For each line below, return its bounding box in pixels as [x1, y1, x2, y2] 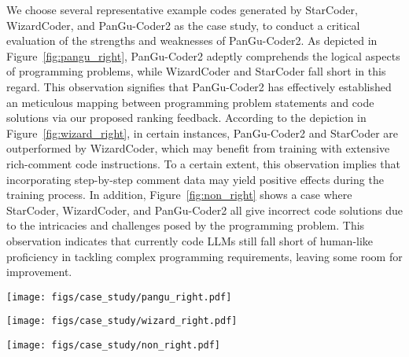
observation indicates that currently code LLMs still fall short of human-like [6, 232, 374, 248]
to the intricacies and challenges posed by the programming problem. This [6, 217, 365, 234]
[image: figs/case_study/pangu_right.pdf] [6, 291, 232, 303]
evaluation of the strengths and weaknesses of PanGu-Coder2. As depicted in [6, 32, 378, 49]
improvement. [6, 263, 72, 280]
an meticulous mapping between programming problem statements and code [6, 94, 374, 110]
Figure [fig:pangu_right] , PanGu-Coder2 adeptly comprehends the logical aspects [6, 47, 400, 64]
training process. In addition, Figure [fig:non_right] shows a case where [6, 186, 352, 203]
